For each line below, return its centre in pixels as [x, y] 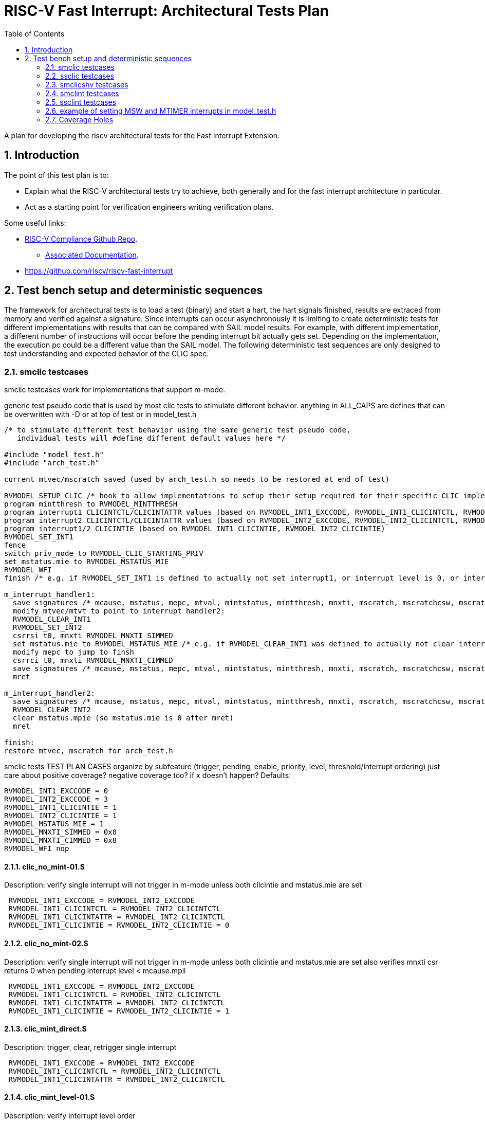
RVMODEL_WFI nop [37, 849]
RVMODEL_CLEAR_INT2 [52, 710]
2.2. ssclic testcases [80, 76]
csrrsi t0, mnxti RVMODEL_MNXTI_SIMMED [93, 636]
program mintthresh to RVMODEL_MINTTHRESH [91, 504]
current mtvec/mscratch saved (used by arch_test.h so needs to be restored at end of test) [197, 480]
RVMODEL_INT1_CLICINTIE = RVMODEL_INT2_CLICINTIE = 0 [119, 925]
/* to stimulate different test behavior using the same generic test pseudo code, [178, 430]
